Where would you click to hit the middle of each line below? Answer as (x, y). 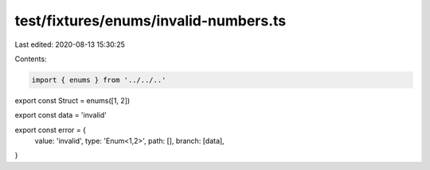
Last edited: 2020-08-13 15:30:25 (70, 44)
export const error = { (51, 129)
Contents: (31, 59)
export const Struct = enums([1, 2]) (72, 100)
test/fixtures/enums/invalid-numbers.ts (150, 21)
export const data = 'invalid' (61, 115)
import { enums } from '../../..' (99, 80)
